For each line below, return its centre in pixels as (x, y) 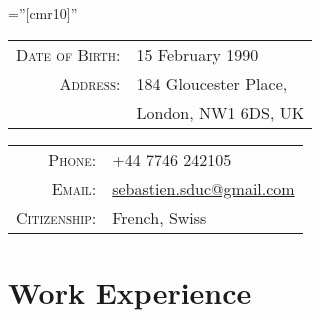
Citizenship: (56, 217)
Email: (74, 188)
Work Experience (130, 291)
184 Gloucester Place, (212, 83)
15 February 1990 (197, 54)
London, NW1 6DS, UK (220, 112)
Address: (90, 83)
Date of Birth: (68, 54)
